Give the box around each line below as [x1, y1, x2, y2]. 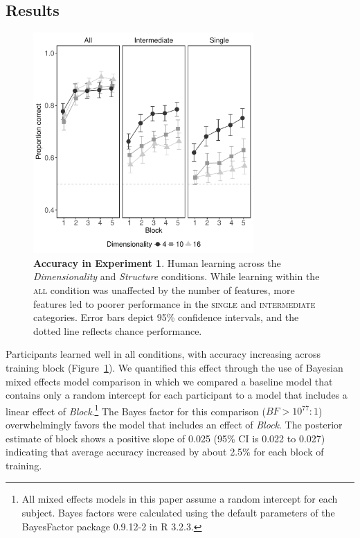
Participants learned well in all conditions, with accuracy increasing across [6, 347, 321, 361]
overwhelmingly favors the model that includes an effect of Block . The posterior [6, 417, 343, 431]
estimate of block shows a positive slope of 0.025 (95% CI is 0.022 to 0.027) [6, 431, 325, 445]
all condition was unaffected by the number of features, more [33, 282, 295, 297]
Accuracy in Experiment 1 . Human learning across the [33, 255, 281, 270]
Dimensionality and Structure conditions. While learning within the [33, 269, 320, 284]
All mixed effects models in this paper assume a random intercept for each [21, 492, 338, 506]
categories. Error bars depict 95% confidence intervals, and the [33, 310, 299, 324]
